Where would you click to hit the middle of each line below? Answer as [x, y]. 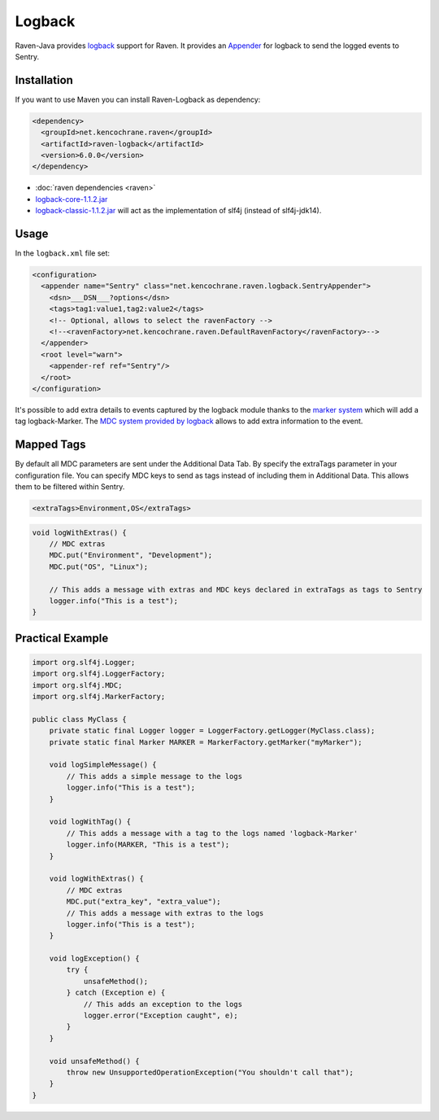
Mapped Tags [50, 445]
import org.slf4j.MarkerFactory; [99, 697]
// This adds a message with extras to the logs [165, 913]
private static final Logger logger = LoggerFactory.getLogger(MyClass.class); [212, 731]
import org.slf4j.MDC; [77, 685]
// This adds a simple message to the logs [154, 776]
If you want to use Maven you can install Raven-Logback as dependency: [138, 99]
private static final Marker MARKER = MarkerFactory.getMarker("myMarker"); [206, 742]
